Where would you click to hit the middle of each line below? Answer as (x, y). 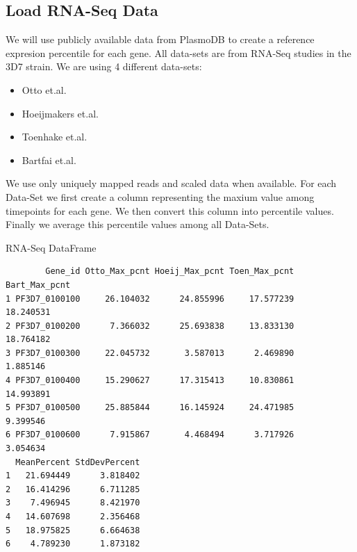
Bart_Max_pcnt (38, 285)
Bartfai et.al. (49, 160)
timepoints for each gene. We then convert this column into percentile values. (170, 210)
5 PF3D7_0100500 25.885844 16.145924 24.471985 (150, 408)
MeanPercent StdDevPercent (78, 462)
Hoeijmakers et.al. (60, 113)
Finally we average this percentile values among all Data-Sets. (138, 224)
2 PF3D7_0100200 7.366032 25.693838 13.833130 (150, 326)
